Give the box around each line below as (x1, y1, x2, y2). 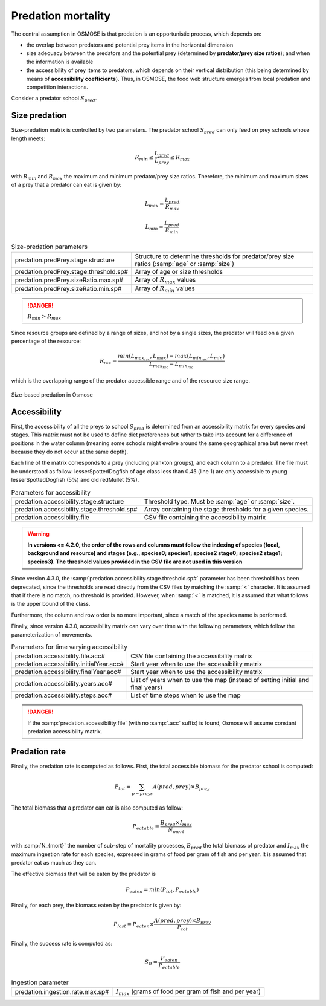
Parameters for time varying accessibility (11, 643, 128, 651)
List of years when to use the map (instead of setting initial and (130, 676, 310, 684)
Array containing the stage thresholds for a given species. (144, 505, 309, 513)
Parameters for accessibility (11, 488, 91, 496)
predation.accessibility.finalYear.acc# (14, 668, 121, 677)
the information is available (26, 58, 94, 65)
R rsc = (100, 357, 117, 366)
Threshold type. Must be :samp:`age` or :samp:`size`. (144, 497, 295, 505)
